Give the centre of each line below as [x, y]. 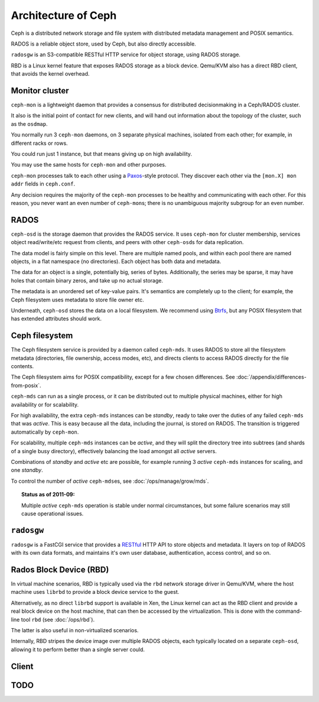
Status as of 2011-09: [48, 495]
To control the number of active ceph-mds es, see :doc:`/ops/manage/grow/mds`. [110, 481]
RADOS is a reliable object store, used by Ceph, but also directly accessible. [103, 44]
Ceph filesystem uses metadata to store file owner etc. [77, 300]
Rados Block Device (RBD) [60, 570]
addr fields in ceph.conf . [43, 184]
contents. [22, 366]
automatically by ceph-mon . [45, 432]
